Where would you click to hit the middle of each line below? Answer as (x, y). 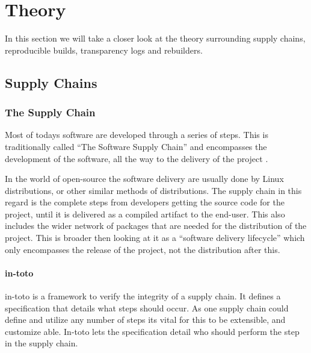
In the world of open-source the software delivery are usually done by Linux (144, 179)
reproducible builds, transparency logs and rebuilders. (104, 50)
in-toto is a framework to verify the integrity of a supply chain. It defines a (143, 296)
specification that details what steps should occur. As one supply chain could (147, 308)
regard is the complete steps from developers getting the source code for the (145, 202)
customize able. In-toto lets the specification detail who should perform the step (152, 331)
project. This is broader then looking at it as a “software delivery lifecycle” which (155, 238)
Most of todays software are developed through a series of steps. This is (137, 135)
